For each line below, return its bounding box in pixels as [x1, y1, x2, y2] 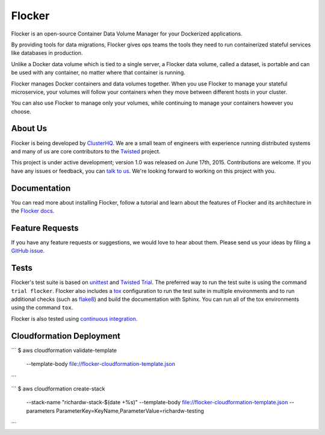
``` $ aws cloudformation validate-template [11, 347, 117, 354]
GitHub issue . [11, 247, 45, 255]
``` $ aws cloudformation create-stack [11, 385, 105, 392]
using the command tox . [11, 304, 73, 311]
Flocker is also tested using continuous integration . [11, 315, 138, 322]
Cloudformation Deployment [11, 331, 120, 341]
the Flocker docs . [11, 208, 55, 215]
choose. [11, 108, 31, 115]
